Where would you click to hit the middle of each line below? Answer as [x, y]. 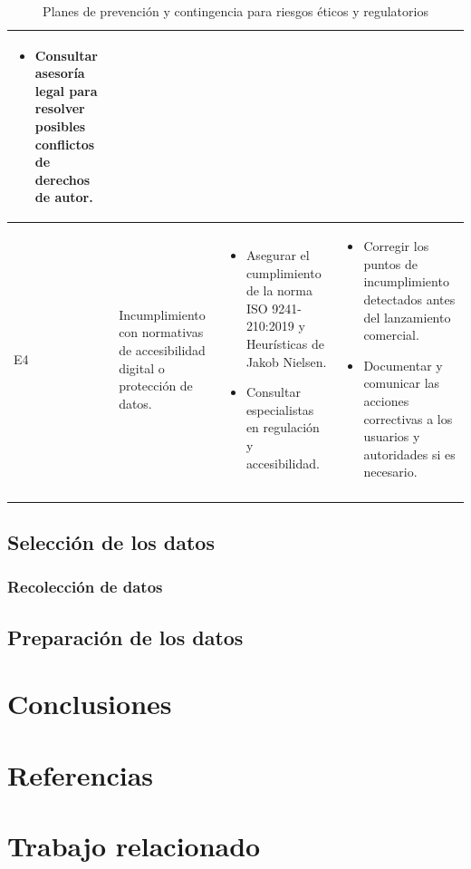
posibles [60, 126]
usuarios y [392, 436]
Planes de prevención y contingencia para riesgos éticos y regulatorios [235, 11]
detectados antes [409, 299]
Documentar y [403, 365]
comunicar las [402, 383]
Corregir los [396, 246]
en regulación [283, 427]
